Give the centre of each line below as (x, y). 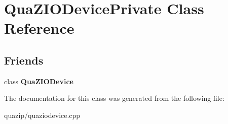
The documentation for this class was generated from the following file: (114, 98)
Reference (39, 28)
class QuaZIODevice (39, 81)
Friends (24, 60)
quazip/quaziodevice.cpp (42, 115)
